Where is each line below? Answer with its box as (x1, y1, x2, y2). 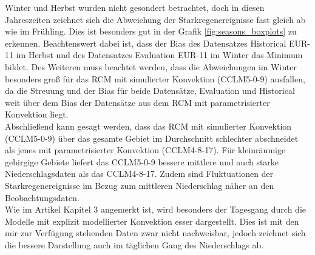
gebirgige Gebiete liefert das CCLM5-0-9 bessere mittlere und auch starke (5, 155, 279, 168)
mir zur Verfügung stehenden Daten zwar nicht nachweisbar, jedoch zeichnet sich (5, 227, 306, 239)
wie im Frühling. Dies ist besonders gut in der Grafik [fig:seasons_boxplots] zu (5, 25, 297, 38)
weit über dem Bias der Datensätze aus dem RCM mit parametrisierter (5, 96, 270, 108)
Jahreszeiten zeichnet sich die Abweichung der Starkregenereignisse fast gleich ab (5, 13, 306, 25)
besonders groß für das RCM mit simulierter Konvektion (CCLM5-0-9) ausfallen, (5, 72, 305, 85)
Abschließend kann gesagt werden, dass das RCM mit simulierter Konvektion (5, 119, 292, 132)
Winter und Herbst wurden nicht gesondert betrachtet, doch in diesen (5, 1, 265, 13)
